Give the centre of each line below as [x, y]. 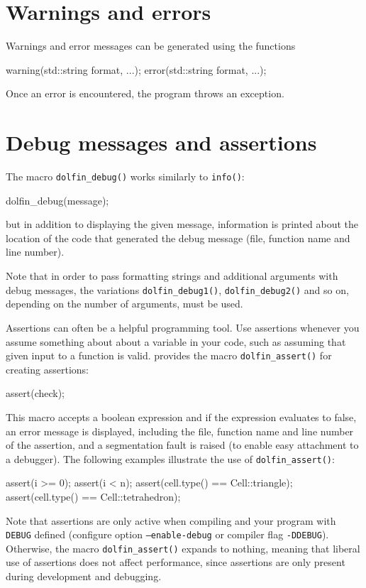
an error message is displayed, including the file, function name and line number [180, 431]
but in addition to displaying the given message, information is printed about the [182, 224]
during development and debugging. [84, 576]
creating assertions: [47, 369]
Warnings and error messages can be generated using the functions [151, 46]
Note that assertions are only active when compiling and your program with [171, 520]
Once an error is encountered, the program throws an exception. [145, 93]
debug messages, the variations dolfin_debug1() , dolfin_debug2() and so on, [177, 289]
